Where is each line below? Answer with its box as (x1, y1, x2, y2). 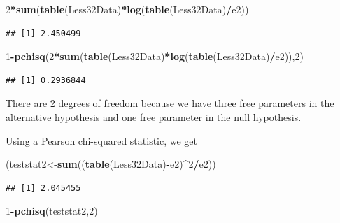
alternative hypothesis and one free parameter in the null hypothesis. (6, 109, 302, 124)
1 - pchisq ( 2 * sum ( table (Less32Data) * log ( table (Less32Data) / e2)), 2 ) (6, 49, 304, 64)
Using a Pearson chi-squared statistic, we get (6, 133, 198, 148)
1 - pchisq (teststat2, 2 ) (6, 203, 98, 218)
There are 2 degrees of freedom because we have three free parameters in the (6, 96, 334, 110)
